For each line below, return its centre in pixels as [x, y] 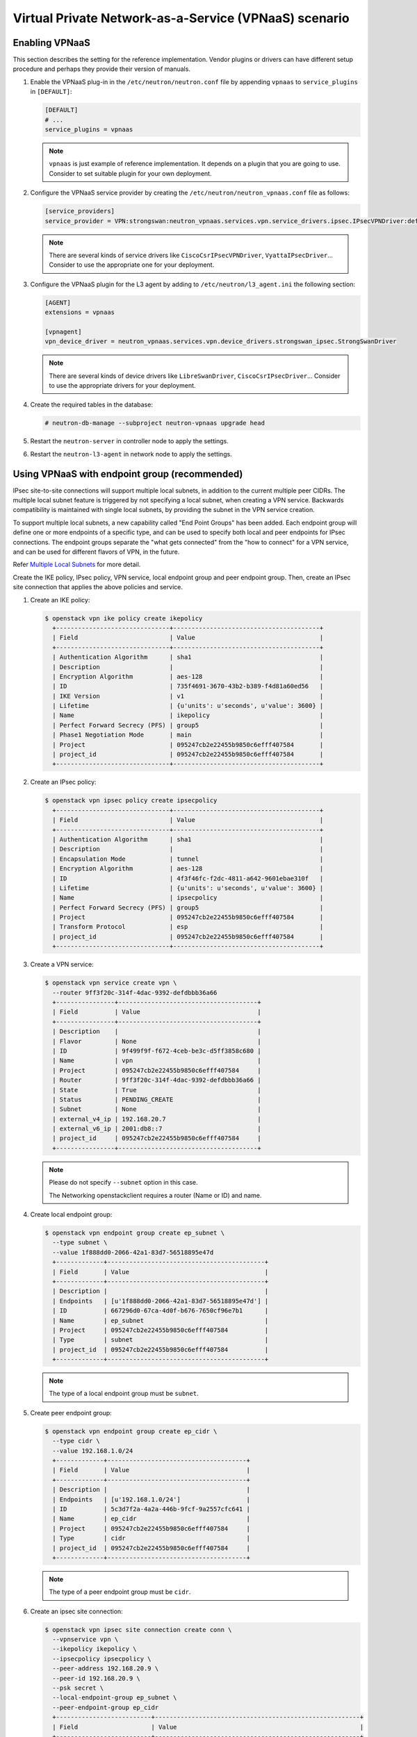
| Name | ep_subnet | [161, 1320]
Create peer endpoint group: [71, 1413]
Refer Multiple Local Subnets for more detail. [77, 565]
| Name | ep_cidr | [151, 1519]
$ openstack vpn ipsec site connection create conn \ [138, 1630]
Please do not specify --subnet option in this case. [123, 1183]
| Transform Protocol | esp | [188, 927]
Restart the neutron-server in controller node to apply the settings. [129, 441]
